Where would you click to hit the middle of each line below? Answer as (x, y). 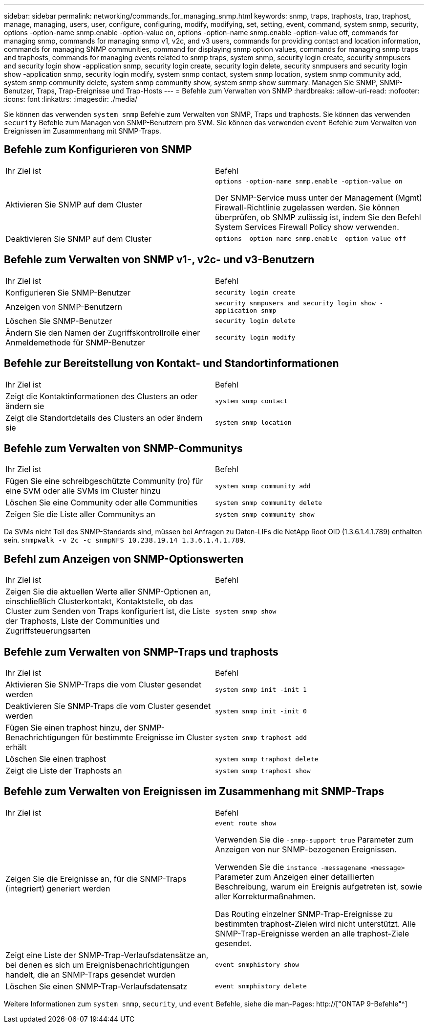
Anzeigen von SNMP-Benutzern (64, 307)
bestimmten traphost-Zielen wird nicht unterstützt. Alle (316, 924)
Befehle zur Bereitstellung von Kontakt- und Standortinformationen (171, 364)
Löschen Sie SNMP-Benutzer (59, 321)
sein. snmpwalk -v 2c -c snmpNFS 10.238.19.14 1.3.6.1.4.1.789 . (125, 540)
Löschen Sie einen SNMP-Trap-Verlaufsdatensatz (96, 986)
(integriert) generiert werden (58, 889)
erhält (16, 747)
